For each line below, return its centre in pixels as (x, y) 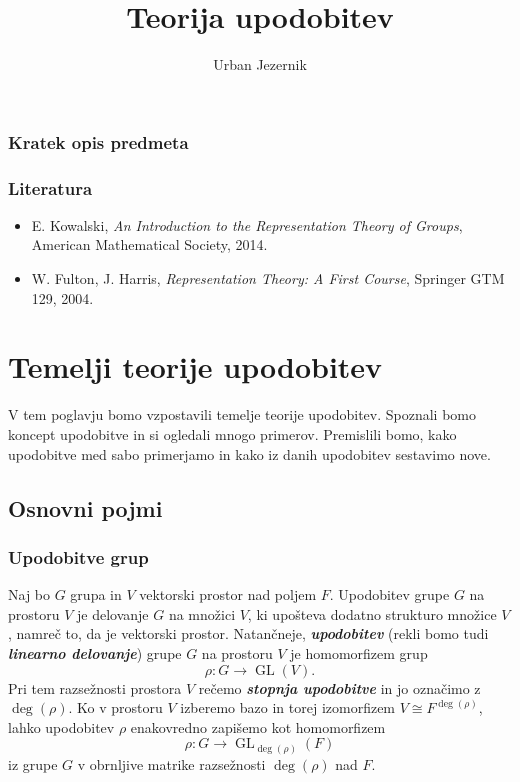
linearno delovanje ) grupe (95, 652)
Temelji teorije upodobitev (195, 366)
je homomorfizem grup (359, 652)
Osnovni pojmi (85, 507)
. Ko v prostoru (115, 707)
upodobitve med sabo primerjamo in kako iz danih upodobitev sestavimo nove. (249, 453)
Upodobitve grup (78, 556)
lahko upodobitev (61, 726)
